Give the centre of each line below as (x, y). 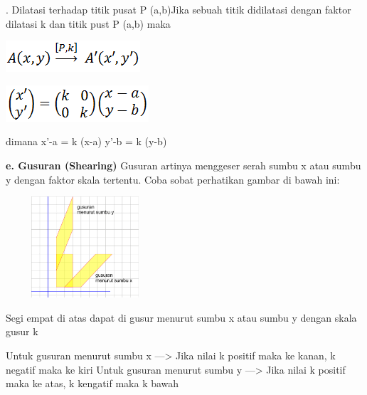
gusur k (22, 331)
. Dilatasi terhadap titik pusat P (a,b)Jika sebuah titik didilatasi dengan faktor (179, 9)
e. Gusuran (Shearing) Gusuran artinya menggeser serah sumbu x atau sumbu (183, 165)
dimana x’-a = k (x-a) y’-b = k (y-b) (86, 141)
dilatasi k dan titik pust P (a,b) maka (88, 23)
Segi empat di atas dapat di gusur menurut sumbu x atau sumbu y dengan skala (181, 317)
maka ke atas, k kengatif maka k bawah (92, 383)
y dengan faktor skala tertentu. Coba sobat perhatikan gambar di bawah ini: (173, 179)
